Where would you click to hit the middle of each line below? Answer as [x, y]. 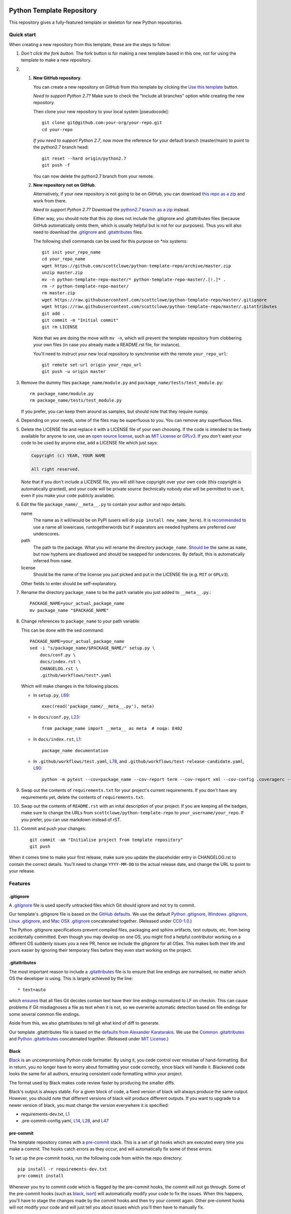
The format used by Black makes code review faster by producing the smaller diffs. [92, 1082]
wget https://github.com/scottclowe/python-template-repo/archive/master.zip [137, 266]
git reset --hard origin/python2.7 [84, 158]
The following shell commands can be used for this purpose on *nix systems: [110, 241]
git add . [53, 313]
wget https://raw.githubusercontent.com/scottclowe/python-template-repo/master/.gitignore [154, 300]
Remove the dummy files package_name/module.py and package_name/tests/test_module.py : [122, 382]
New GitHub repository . [57, 78]
